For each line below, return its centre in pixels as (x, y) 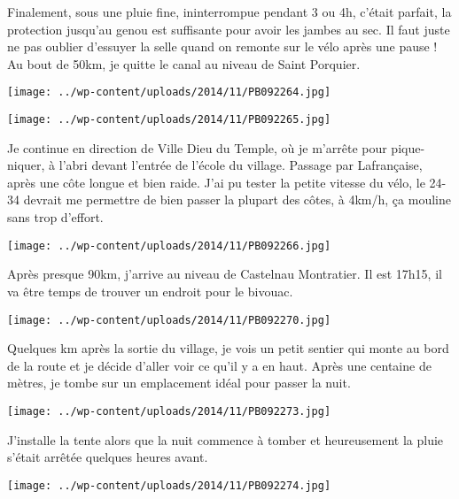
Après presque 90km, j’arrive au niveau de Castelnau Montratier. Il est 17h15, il (225, 274)
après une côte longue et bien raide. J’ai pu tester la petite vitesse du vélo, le (216, 182)
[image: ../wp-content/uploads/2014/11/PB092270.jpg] (169, 320)
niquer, (26, 165)
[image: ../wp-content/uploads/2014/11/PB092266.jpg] (169, 246)
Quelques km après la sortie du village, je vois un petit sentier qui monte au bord (228, 348)
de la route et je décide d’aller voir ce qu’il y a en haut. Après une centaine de (219, 365)
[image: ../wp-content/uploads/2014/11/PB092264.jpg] (169, 92)
